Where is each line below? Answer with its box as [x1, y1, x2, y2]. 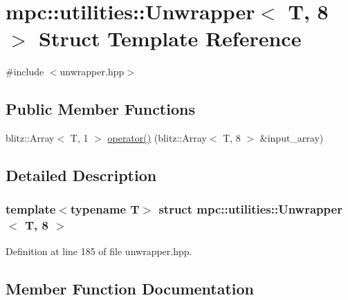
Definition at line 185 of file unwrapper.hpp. [6, 243, 192, 258]
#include [6, 64, 44, 79]
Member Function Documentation [6, 277, 255, 299]
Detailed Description [6, 165, 157, 186]
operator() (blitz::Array [107, 131, 207, 145]
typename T [70, 200, 140, 218]
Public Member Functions [6, 98, 195, 120]
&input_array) [259, 131, 324, 145]
